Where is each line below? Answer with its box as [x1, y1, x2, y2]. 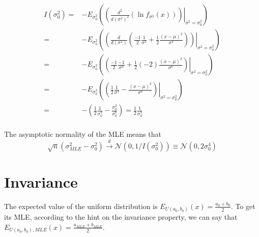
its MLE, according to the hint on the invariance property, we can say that [4, 212, 238, 222]
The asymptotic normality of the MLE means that [4, 129, 161, 139]
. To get [231, 200, 255, 211]
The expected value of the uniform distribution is [4, 200, 158, 211]
